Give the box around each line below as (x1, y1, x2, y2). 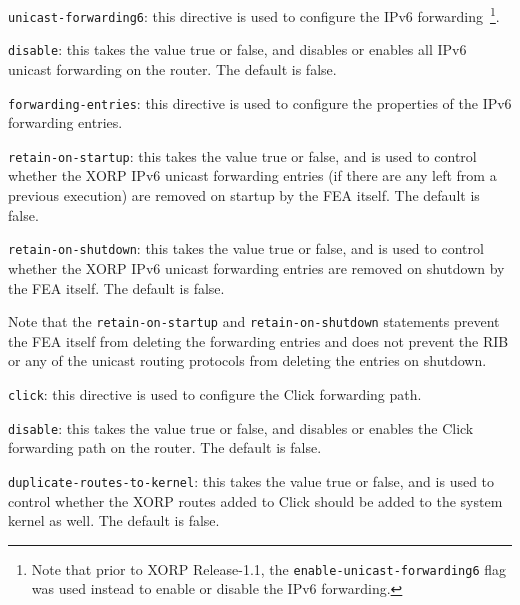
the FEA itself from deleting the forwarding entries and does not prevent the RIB (8, 330, 509, 351)
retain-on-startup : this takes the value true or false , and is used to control (8, 145, 477, 166)
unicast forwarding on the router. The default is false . (8, 58, 337, 79)
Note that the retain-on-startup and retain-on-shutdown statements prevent (8, 311, 500, 332)
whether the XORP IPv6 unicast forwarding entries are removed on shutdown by (8, 257, 505, 278)
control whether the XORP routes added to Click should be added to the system (8, 490, 503, 511)
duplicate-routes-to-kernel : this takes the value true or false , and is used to (8, 470, 495, 491)
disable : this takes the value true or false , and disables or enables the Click (8, 417, 474, 438)
